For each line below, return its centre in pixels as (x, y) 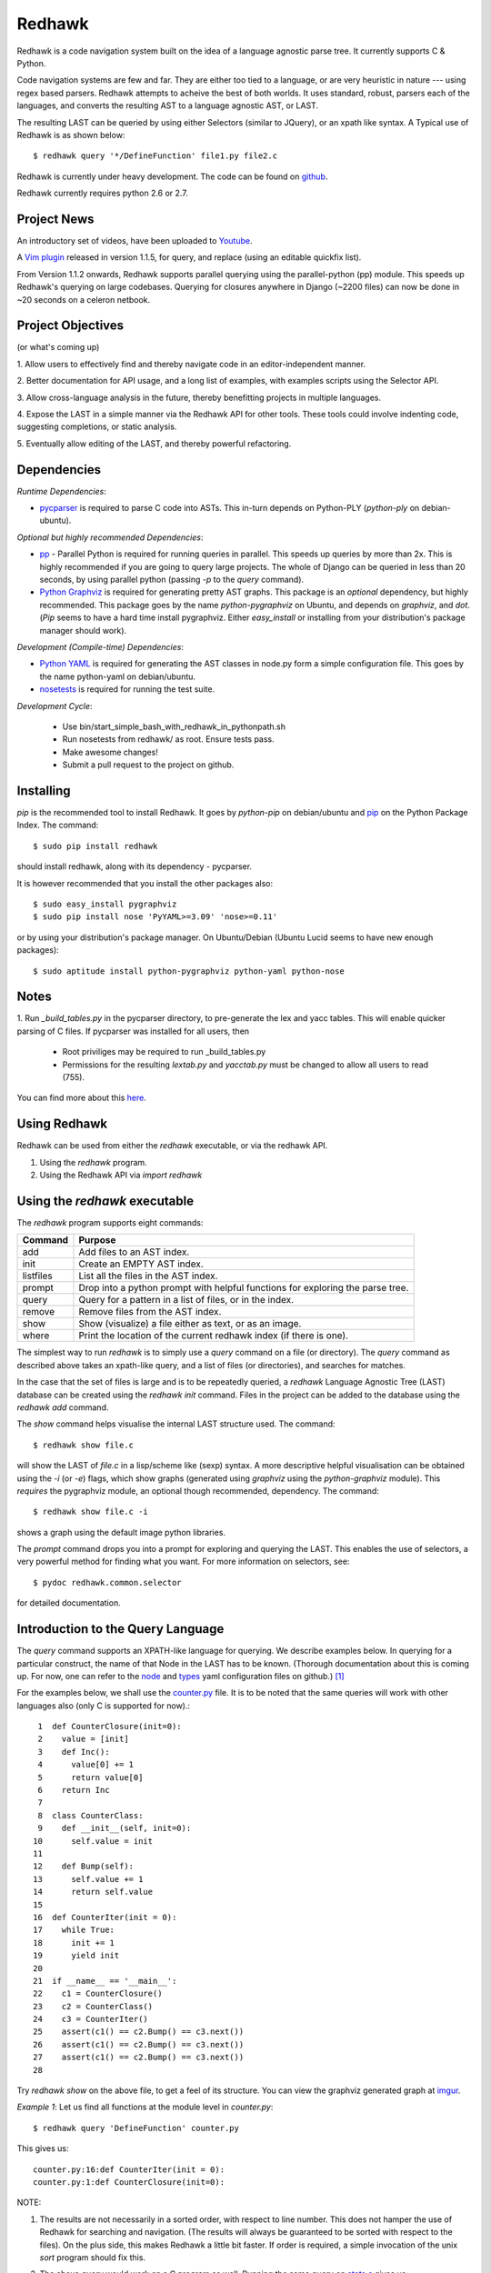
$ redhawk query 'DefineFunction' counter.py (136, 2128)
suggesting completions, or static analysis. (97, 426)
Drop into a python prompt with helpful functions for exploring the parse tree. (244, 1288)
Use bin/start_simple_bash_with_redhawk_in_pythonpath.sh (174, 726)
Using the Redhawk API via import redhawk (121, 1175)
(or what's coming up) (58, 347)
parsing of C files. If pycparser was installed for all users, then (133, 1031)
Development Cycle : (55, 706)
